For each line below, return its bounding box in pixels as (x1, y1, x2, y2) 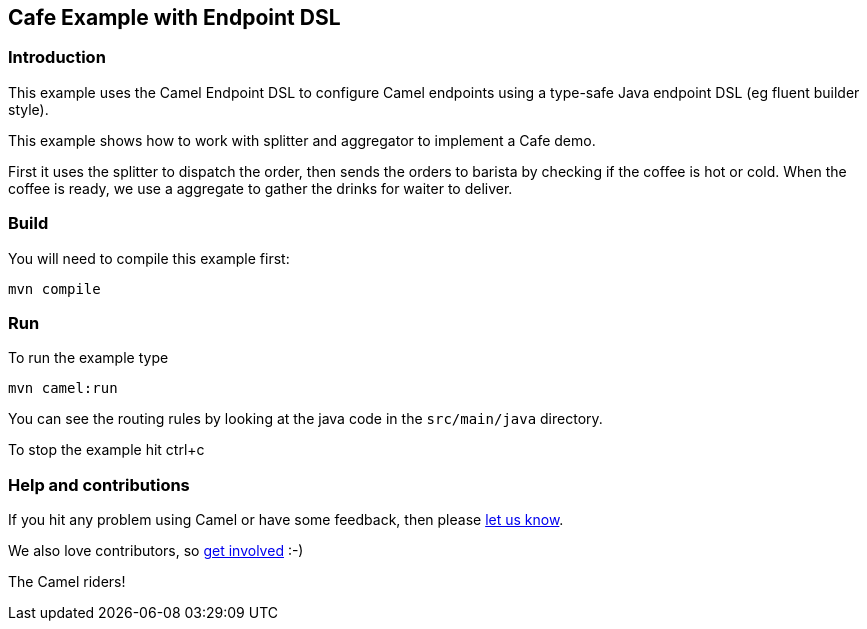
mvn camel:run (8, 380, 118, 397)
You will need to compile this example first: (8, 249, 290, 267)
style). (8, 100, 49, 118)
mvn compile (8, 280, 101, 297)
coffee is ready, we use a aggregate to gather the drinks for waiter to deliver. (8, 179, 513, 197)
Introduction (8, 47, 106, 68)
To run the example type (8, 349, 169, 367)
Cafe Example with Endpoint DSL (8, 5, 341, 30)
